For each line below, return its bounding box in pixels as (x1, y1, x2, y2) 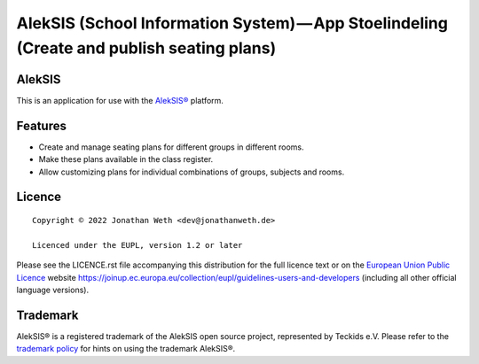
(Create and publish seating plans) (16, 38, 277, 58)
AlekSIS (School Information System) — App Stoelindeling (16, 13, 448, 33)
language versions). (16, 284, 89, 295)
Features (16, 118, 67, 133)
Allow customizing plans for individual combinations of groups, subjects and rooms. (38, 167, 345, 177)
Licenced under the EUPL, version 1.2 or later (32, 240, 243, 250)
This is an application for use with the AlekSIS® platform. (16, 95, 224, 105)
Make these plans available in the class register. (38, 154, 214, 165)
